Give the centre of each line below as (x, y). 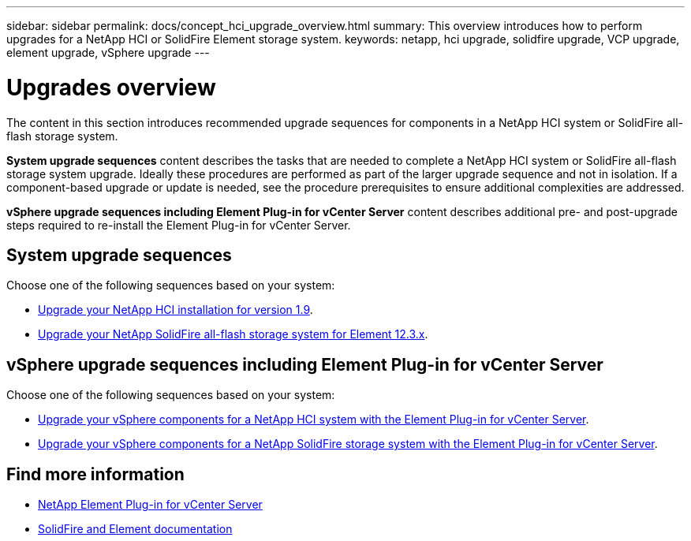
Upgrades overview (111, 87)
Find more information (95, 474)
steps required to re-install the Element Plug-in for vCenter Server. (179, 225)
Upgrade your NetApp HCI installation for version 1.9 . (176, 310)
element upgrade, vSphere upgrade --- (108, 52)
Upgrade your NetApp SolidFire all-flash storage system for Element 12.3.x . (233, 334)
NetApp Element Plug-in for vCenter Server (150, 505)
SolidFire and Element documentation (135, 529)
